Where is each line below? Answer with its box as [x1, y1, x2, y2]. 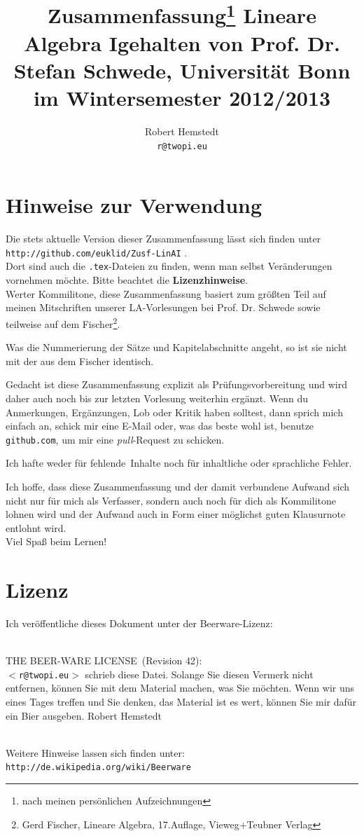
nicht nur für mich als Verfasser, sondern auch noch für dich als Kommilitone [6, 493, 336, 507]
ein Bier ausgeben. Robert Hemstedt [6, 708, 162, 722]
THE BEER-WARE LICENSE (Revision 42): [6, 653, 202, 668]
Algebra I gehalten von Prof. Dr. [24, 28, 340, 57]
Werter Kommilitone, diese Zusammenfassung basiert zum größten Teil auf [6, 286, 326, 301]
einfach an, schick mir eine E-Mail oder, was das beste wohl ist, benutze [6, 418, 314, 433]
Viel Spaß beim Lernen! [6, 534, 107, 549]
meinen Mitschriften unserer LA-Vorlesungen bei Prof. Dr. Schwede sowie [6, 300, 321, 315]
